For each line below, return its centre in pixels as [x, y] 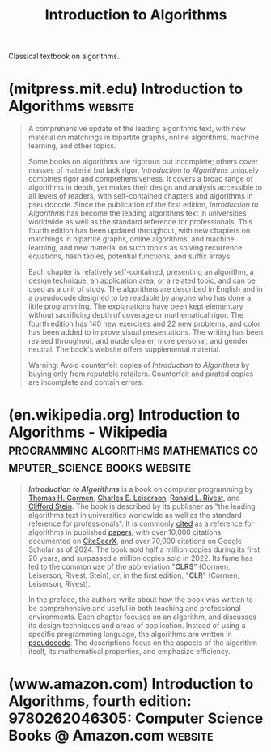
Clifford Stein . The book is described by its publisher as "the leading [142, 506]
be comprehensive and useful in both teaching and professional [134, 609]
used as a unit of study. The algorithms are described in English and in [145, 289]
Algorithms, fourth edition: [100, 701]
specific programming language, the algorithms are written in [130, 634]
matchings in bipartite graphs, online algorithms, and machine [131, 239]
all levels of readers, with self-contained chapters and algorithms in [140, 196]
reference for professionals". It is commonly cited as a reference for [141, 523]
